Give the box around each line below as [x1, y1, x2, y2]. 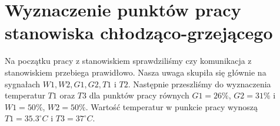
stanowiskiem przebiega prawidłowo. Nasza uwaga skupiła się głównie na [5, 66, 266, 78]
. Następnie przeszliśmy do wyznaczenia [128, 77, 271, 90]
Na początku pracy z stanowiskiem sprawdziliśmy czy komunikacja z [5, 55, 252, 67]
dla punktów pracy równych [89, 89, 189, 101]
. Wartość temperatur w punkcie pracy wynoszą [85, 100, 258, 113]
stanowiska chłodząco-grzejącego [5, 21, 273, 45]
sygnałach [5, 77, 41, 90]
